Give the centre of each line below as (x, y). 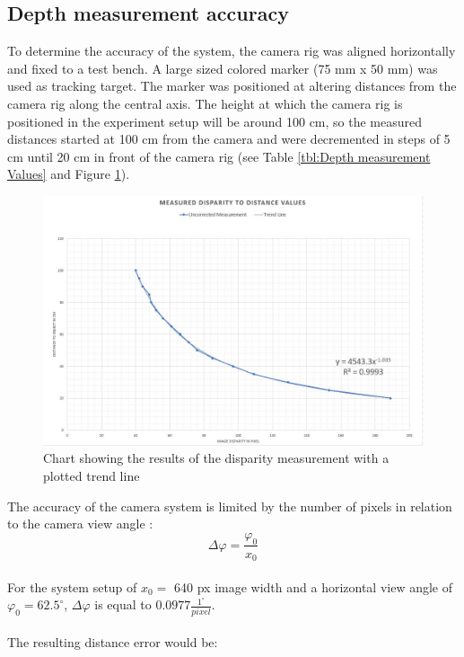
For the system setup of (72, 586)
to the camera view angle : (80, 524)
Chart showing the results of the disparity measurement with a (216, 458)
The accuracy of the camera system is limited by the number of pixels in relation (230, 506)
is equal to (123, 604)
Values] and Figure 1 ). (69, 174)
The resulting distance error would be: (113, 642)
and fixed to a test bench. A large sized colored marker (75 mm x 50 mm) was (223, 68)
